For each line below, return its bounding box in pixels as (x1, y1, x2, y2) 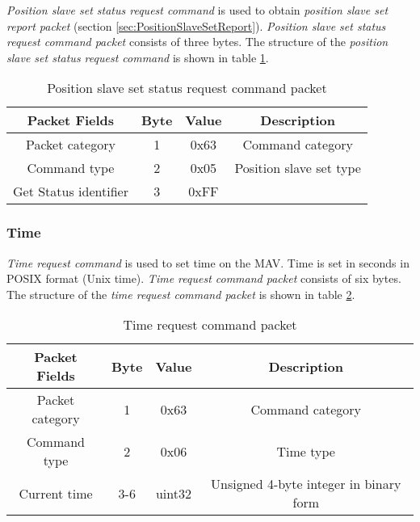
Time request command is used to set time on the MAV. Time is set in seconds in (6, 254, 409, 271)
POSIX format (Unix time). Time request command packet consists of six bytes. (6, 270, 401, 287)
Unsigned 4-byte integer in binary (211, 474, 401, 494)
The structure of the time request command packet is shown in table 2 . (6, 285, 355, 302)
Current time (19, 483, 93, 503)
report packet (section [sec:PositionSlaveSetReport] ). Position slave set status (6, 17, 386, 34)
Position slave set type (234, 158, 361, 178)
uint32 (155, 483, 191, 503)
